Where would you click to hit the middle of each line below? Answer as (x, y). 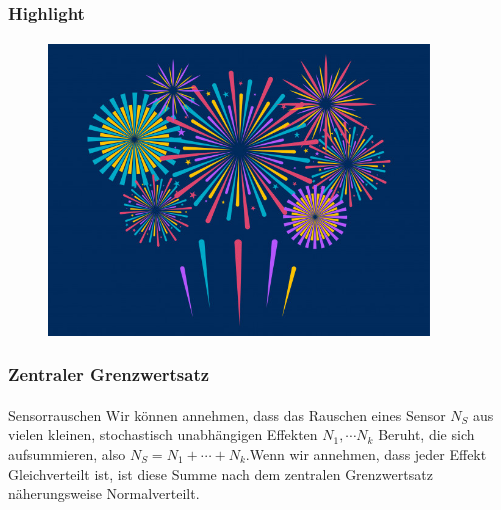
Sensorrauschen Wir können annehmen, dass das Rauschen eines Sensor (227, 414)
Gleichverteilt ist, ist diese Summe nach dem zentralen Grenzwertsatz (220, 473)
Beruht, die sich (426, 434)
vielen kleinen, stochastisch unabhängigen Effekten (163, 434)
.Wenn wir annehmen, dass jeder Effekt (366, 454)
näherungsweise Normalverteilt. (104, 493)
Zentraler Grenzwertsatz (109, 374)
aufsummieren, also (67, 454)
